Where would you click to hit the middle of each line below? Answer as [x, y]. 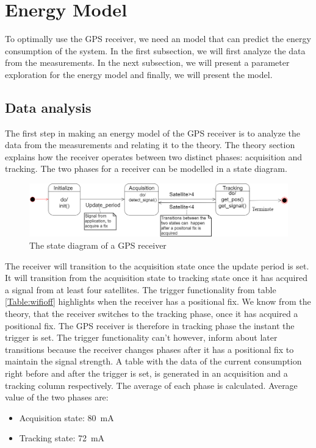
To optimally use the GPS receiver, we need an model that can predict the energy [158, 39]
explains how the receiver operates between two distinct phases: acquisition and [154, 156]
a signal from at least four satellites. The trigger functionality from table [141, 289]
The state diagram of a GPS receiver [98, 245]
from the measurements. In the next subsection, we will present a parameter [147, 62]
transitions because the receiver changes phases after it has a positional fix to [149, 349]
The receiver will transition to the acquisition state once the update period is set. [157, 265]
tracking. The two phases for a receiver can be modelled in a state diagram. [146, 169]
